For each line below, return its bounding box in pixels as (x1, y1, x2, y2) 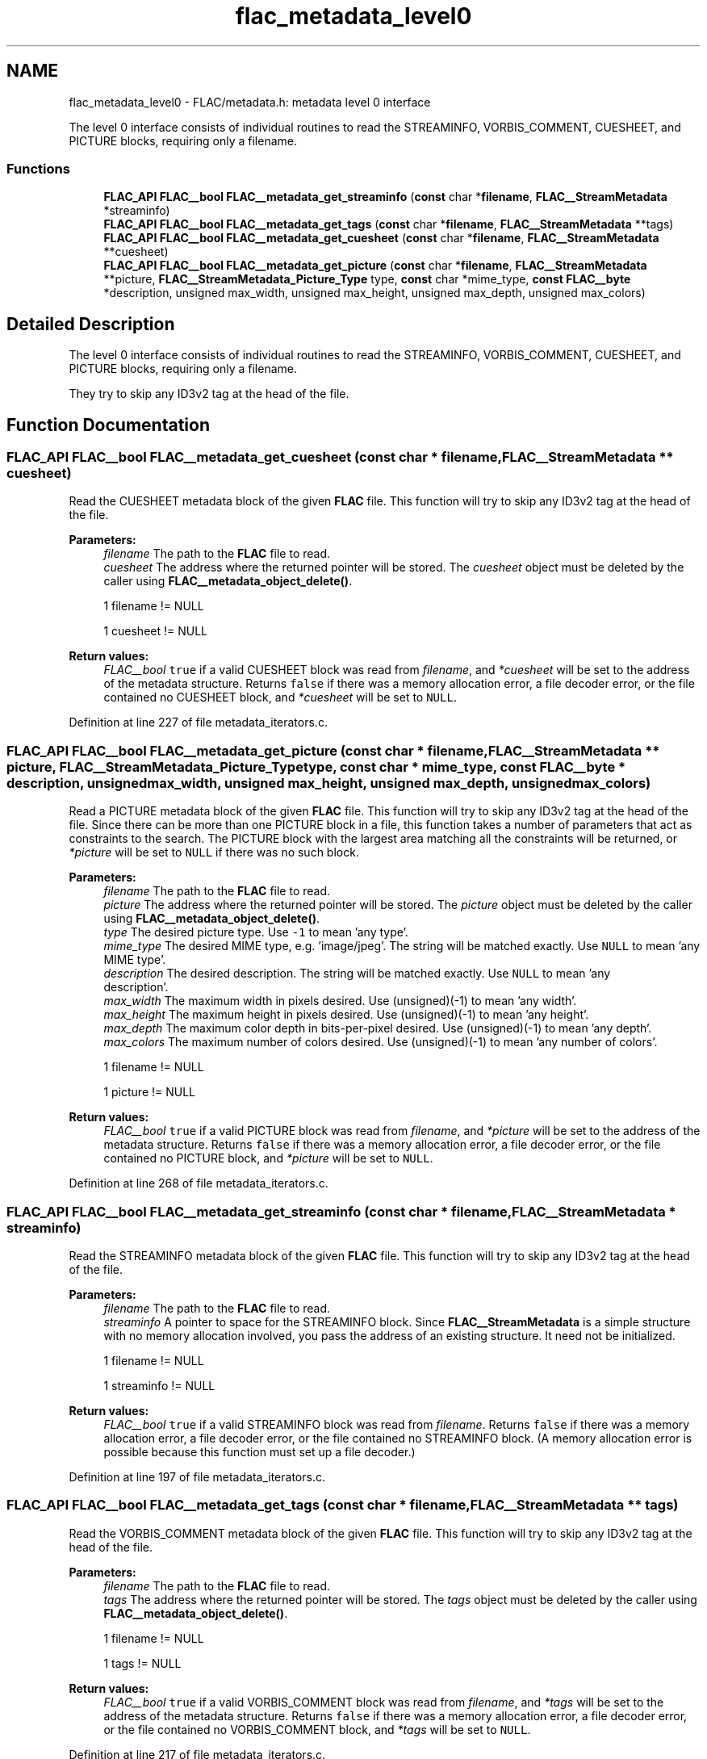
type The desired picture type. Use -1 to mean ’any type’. (103, 925, 408, 940)
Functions (6, 160, 70, 177)
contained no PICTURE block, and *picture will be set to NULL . (103, 1151, 433, 1166)
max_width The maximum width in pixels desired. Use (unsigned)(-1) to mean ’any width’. (103, 994, 577, 1008)
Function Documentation (6, 414, 210, 435)
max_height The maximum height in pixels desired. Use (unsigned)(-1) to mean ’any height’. (103, 1007, 589, 1022)
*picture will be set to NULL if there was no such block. (69, 845, 359, 860)
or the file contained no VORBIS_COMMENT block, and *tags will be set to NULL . (103, 1722, 531, 1736)
